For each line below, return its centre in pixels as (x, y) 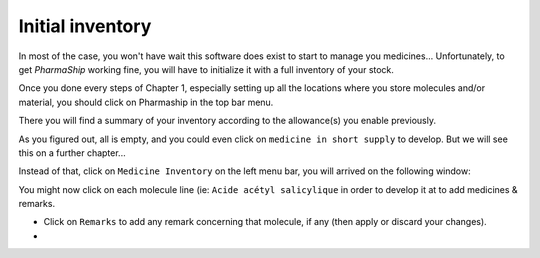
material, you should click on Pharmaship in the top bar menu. (146, 102)
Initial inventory (85, 26)
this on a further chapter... (72, 152)
